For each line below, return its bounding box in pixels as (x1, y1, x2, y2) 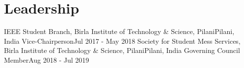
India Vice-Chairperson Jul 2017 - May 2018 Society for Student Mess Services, (4, 35, 241, 46)
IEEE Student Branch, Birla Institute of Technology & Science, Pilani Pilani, (4, 26, 235, 36)
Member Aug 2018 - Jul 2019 (4, 54, 89, 65)
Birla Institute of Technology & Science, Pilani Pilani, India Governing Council (4, 45, 240, 55)
